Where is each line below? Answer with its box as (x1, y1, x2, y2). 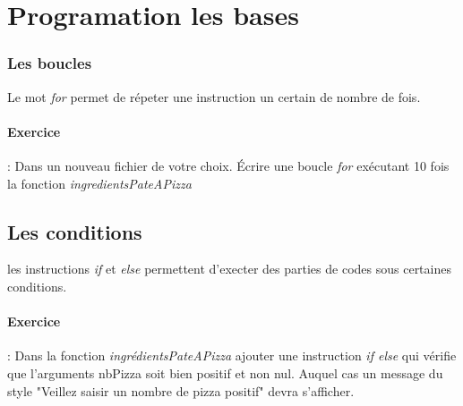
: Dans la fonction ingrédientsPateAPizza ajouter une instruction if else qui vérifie (7, 346, 457, 365)
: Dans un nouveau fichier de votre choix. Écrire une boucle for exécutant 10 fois (7, 156, 450, 174)
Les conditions (7, 217, 142, 245)
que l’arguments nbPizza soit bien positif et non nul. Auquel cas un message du (7, 363, 443, 382)
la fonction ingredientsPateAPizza (7, 173, 192, 192)
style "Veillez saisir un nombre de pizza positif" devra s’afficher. (7, 381, 355, 400)
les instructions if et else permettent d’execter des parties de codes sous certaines (7, 259, 451, 278)
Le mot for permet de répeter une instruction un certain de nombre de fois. (7, 87, 421, 106)
